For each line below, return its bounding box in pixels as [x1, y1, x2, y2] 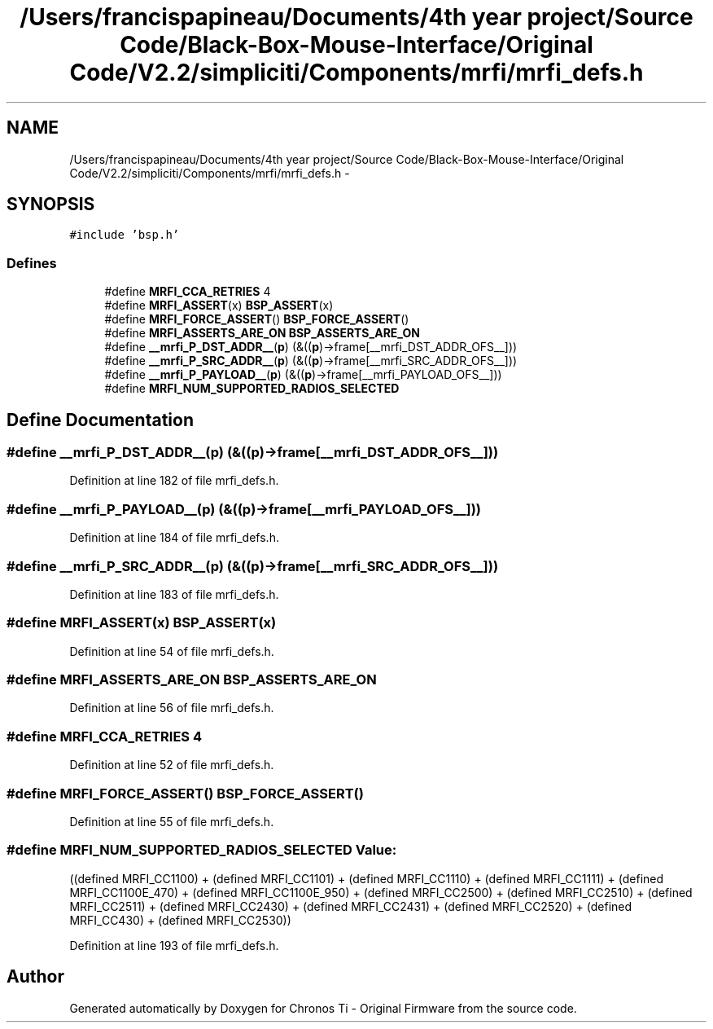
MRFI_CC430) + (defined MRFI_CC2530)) [69, 912, 291, 927]
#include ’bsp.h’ [69, 228, 180, 242]
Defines [7, 254, 57, 271]
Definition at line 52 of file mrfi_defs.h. [69, 758, 274, 772]
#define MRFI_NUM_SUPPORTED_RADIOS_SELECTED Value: [7, 842, 397, 859]
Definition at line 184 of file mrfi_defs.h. [69, 530, 279, 545]
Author [7, 966, 64, 987]
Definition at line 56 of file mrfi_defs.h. [69, 701, 274, 715]
